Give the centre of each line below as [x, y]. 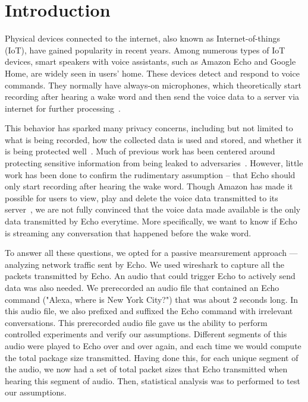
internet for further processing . [63, 108]
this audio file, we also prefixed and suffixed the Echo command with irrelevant [149, 311]
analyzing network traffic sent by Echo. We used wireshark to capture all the [144, 264]
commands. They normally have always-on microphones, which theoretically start [153, 85]
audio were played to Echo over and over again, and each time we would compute [153, 345]
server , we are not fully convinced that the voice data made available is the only [153, 209]
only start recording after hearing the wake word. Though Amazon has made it [149, 186]
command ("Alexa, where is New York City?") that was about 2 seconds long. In [152, 299]
